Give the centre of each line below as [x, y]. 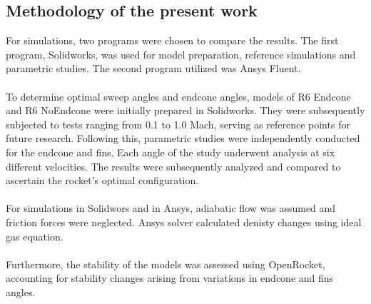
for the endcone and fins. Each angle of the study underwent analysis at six [171, 152]
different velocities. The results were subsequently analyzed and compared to [173, 166]
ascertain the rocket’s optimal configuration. [102, 180]
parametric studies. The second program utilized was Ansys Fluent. [153, 68]
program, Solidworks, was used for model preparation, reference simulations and [181, 54]
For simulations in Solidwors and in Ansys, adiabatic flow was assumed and [171, 208]
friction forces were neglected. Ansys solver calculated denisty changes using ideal [184, 222]
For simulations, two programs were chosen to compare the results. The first [172, 40]
